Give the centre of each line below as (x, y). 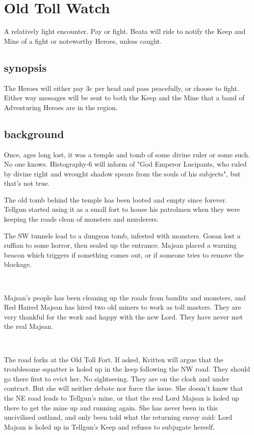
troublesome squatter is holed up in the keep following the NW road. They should (127, 369)
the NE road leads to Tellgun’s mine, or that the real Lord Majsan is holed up (122, 397)
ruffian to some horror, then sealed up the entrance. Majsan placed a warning (120, 245)
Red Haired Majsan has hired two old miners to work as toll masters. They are (123, 307)
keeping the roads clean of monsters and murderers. (81, 219)
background (34, 133)
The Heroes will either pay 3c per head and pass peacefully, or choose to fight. (122, 88)
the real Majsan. (29, 326)
